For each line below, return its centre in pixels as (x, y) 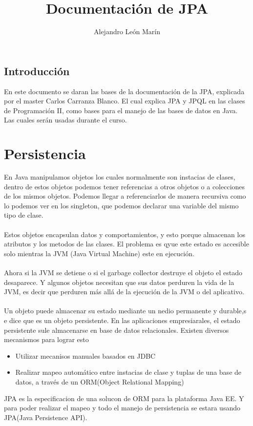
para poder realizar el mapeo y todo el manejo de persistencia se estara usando (122, 408)
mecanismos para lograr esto (46, 339)
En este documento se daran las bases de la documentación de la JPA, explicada (124, 91)
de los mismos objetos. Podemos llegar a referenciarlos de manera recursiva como (125, 196)
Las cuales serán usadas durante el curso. (65, 120)
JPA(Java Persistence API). (46, 417)
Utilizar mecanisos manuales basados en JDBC (85, 355)
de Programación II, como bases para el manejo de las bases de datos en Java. (121, 110)
